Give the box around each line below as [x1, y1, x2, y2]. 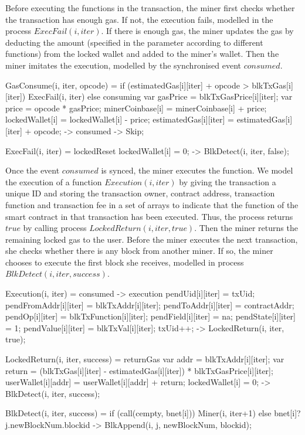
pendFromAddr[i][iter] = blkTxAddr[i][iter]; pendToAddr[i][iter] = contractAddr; [5, 298, 294, 311]
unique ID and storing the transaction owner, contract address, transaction [5, 187, 275, 199]
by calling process [23, 222, 87, 234]
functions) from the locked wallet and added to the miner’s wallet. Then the [5, 47, 279, 60]
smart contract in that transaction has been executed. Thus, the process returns [5, 210, 293, 222]
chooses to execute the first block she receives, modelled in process [5, 256, 244, 268]
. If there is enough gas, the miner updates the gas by [101, 25, 294, 37]
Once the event [5, 164, 60, 176]
